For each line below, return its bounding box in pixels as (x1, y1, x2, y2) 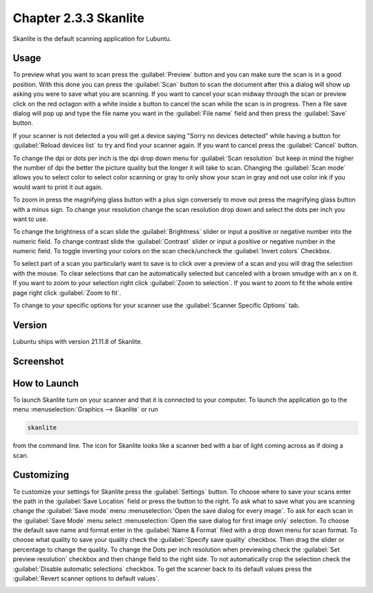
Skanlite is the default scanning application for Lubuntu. (12, 35, 172, 43)
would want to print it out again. (12, 183, 103, 191)
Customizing (12, 469, 69, 481)
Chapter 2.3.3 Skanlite (12, 10, 145, 26)
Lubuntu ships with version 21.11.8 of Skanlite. (12, 337, 143, 345)
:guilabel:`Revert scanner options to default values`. (12, 574, 160, 583)
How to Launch (12, 377, 79, 389)
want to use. (12, 215, 48, 223)
